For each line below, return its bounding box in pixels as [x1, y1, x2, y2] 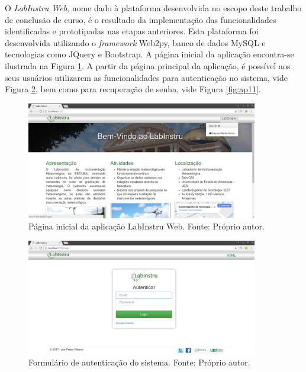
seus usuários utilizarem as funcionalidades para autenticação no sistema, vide [5, 71, 288, 83]
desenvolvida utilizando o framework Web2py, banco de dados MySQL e [5, 36, 266, 48]
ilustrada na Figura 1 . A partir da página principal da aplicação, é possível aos [5, 59, 291, 72]
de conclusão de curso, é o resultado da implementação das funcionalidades [5, 13, 276, 25]
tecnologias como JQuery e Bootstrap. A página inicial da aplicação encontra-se [5, 48, 294, 60]
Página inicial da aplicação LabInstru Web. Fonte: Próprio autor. [28, 220, 265, 232]
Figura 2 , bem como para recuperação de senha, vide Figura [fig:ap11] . [5, 83, 261, 95]
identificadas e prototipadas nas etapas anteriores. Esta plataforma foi [5, 25, 259, 37]
